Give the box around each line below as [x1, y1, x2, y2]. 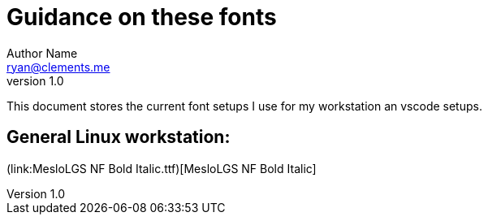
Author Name [6, 45, 78, 60]
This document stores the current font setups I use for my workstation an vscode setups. [6, 98, 482, 113]
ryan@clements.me [6, 59, 110, 74]
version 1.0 [6, 73, 64, 88]
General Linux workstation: [6, 127, 231, 148]
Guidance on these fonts [6, 3, 277, 31]
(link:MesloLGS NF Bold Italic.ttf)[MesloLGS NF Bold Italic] [6, 161, 317, 175]
